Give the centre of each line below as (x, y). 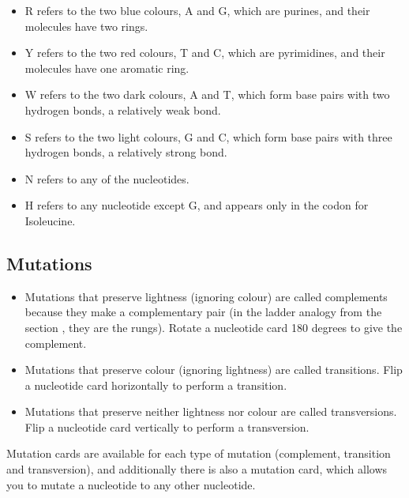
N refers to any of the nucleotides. (107, 178)
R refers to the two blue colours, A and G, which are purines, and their (197, 10)
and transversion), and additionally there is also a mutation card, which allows (197, 469)
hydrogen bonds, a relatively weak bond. (123, 109)
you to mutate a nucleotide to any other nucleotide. (131, 484)
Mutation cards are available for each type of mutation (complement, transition (199, 453)
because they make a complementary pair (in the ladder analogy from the (203, 312)
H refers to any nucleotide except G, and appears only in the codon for (197, 205)
